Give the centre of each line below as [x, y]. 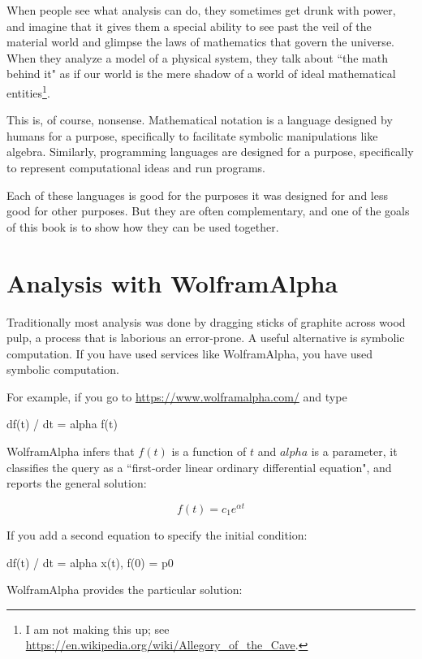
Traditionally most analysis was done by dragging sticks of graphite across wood [206, 321]
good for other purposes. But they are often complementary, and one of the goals [208, 211]
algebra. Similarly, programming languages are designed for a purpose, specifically [210, 152]
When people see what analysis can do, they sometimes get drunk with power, [201, 10]
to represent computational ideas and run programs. [136, 167]
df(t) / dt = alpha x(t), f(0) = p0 [90, 562]
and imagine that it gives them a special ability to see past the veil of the [189, 26]
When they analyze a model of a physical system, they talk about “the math [197, 57]
